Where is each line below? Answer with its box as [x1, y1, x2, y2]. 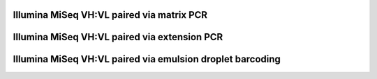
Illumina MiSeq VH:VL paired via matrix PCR [13, 9, 208, 21]
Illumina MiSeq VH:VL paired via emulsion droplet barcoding [13, 53, 281, 65]
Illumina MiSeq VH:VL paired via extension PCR [13, 31, 223, 43]
